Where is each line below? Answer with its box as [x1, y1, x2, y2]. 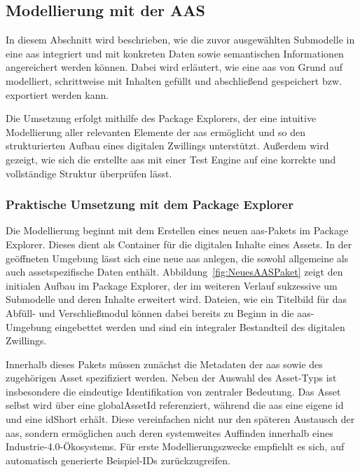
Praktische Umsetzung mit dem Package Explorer [6, 196, 293, 213]
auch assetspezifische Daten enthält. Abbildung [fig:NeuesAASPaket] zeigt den [6, 264, 343, 279]
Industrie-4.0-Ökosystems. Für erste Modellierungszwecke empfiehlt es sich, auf [6, 439, 345, 454]
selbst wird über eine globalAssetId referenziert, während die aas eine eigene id [6, 398, 344, 412]
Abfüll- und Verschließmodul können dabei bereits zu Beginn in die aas [6, 305, 311, 320]
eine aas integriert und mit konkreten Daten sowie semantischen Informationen [6, 46, 344, 60]
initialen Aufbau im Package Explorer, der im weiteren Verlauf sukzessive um [6, 278, 338, 292]
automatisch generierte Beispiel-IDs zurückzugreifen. [6, 452, 230, 467]
